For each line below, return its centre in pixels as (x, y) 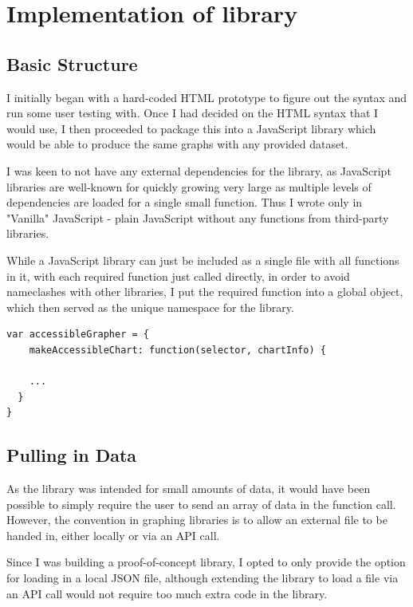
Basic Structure (72, 63)
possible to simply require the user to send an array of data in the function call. (201, 504)
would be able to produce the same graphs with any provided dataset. (177, 144)
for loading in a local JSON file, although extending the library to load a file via (203, 578)
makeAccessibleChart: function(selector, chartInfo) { (177, 350)
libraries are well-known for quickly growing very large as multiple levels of (189, 186)
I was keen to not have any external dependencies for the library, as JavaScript (199, 170)
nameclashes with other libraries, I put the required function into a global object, (205, 292)
